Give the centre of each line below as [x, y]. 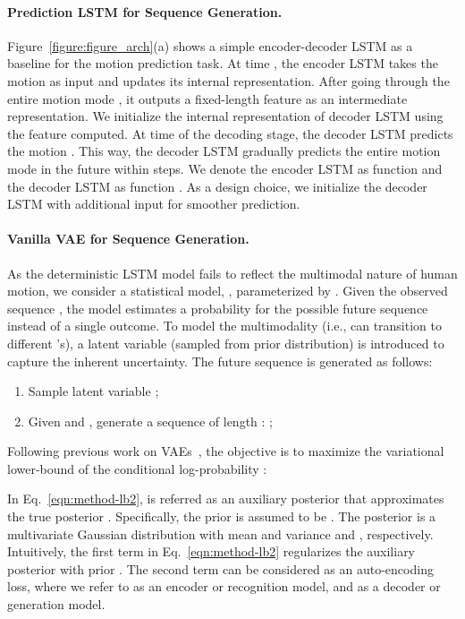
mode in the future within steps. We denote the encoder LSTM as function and [225, 168]
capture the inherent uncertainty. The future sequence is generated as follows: [220, 361]
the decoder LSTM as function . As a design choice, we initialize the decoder [217, 186]
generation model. [56, 604]
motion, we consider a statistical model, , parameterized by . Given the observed [228, 291]
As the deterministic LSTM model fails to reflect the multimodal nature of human [232, 273]
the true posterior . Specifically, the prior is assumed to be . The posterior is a [222, 516]
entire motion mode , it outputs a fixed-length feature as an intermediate [207, 98]
